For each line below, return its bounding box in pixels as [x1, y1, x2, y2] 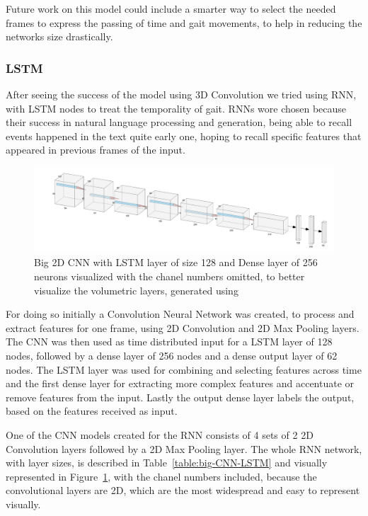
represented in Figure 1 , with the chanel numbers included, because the [6, 469, 317, 483]
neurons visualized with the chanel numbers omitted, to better [34, 269, 305, 284]
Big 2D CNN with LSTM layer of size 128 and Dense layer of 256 [34, 255, 318, 270]
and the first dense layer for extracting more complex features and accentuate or [6, 376, 355, 391]
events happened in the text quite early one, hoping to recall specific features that [6, 128, 362, 143]
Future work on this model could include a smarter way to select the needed [6, 1, 336, 16]
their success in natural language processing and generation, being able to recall [6, 115, 352, 130]
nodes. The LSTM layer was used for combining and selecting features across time [6, 362, 362, 377]
